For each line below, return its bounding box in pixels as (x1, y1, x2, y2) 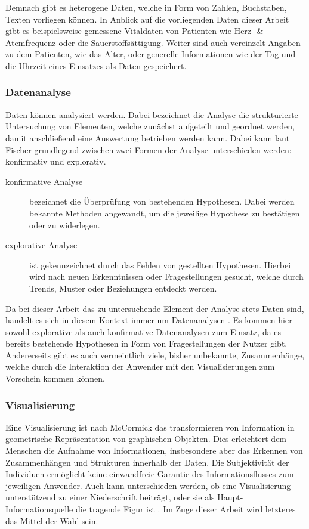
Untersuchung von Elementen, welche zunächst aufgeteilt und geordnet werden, (5, 120, 295, 132)
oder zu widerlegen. (29, 218, 100, 231)
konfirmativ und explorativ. (5, 155, 106, 168)
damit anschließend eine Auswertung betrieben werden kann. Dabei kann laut (5, 131, 290, 144)
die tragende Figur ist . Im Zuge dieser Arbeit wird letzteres (75, 503, 296, 515)
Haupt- (217, 491, 243, 503)
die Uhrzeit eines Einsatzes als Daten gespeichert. (5, 59, 187, 72)
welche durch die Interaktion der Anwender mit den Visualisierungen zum (5, 360, 275, 373)
